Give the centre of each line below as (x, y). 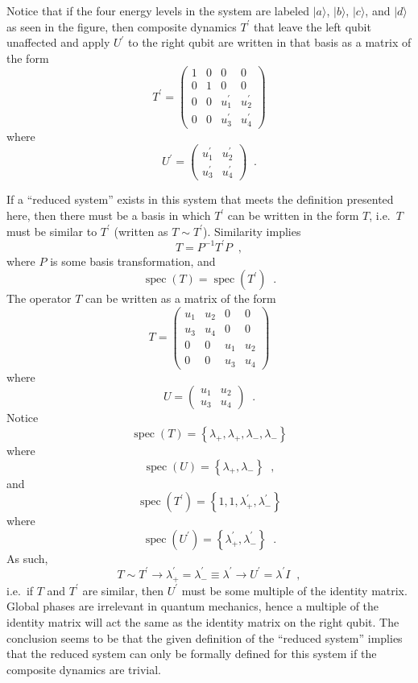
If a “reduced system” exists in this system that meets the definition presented (200, 199)
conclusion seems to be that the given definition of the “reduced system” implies (205, 637)
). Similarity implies (252, 231)
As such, (27, 558)
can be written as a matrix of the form (181, 298)
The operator (39, 298)
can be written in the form (293, 215)
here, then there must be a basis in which (109, 215)
